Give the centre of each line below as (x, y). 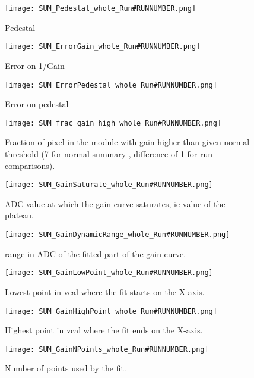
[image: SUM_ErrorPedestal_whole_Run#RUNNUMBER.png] (111, 85)
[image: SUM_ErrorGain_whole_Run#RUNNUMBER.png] (103, 47)
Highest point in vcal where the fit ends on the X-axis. (104, 330)
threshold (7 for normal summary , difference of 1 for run (109, 154)
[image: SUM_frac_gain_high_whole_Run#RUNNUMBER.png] (113, 123)
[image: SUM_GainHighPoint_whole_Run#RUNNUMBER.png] (111, 311)
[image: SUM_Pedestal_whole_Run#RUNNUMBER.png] (101, 8)
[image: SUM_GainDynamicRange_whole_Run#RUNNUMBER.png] (118, 235)
